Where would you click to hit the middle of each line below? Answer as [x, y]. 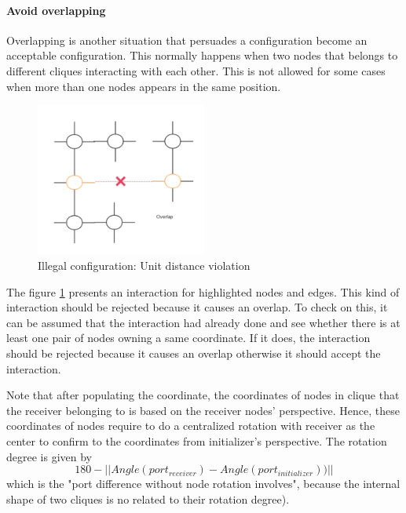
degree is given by [49, 456]
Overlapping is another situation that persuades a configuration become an [187, 40]
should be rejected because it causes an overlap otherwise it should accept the [194, 353]
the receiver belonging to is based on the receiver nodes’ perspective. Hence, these [203, 410]
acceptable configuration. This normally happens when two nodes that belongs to [202, 55]
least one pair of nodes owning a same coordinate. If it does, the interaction [188, 338]
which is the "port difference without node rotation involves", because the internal [203, 484]
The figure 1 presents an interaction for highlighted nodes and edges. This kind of [203, 291]
